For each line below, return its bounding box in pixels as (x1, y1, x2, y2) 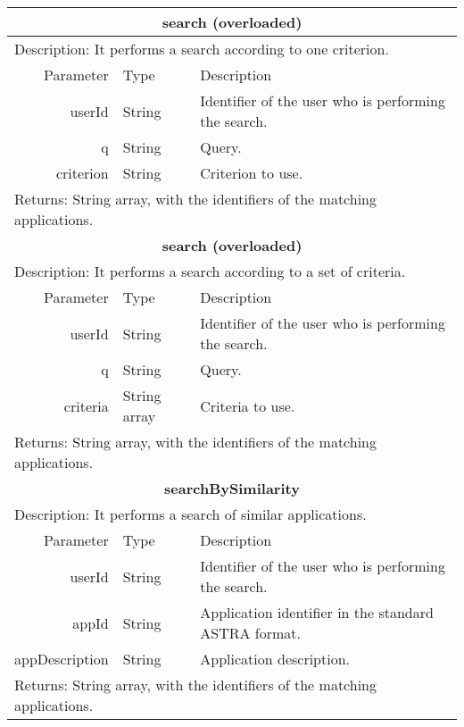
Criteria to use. (200, 395, 295, 416)
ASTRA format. (200, 623, 302, 643)
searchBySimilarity (164, 478, 300, 498)
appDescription (14, 648, 109, 669)
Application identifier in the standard (200, 602, 434, 623)
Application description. (200, 648, 351, 669)
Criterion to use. (200, 163, 303, 183)
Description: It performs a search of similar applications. (14, 504, 367, 524)
